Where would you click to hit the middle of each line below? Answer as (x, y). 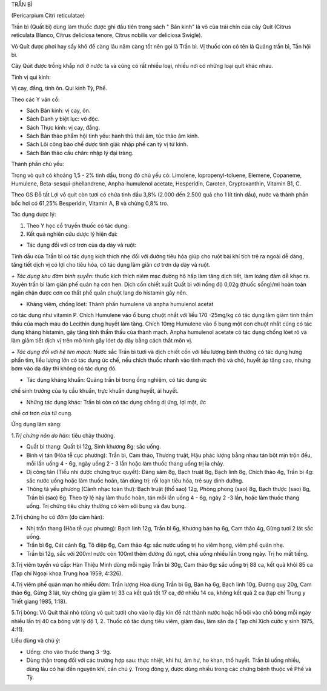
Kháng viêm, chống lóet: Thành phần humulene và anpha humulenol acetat (120, 304)
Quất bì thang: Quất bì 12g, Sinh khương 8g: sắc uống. (94, 447)
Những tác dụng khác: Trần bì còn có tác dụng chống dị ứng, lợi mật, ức (116, 402)
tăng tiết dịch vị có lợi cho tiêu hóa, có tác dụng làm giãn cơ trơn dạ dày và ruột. (111, 265)
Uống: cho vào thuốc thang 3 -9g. (69, 652)
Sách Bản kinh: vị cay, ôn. (58, 110)
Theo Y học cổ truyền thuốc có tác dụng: (78, 225)
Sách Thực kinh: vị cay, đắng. (63, 127)
